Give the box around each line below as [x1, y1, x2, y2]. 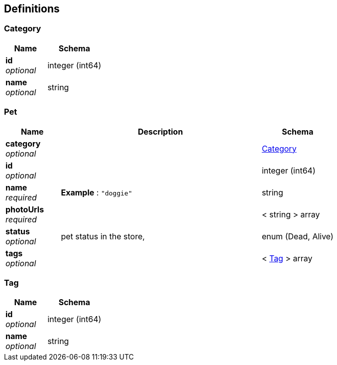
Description [137, 126, 183, 137]
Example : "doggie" [61, 187, 132, 197]
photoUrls [5, 204, 44, 214]
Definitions [4, 2, 60, 15]
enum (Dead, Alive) [261, 231, 334, 241]
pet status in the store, [61, 231, 145, 241]
